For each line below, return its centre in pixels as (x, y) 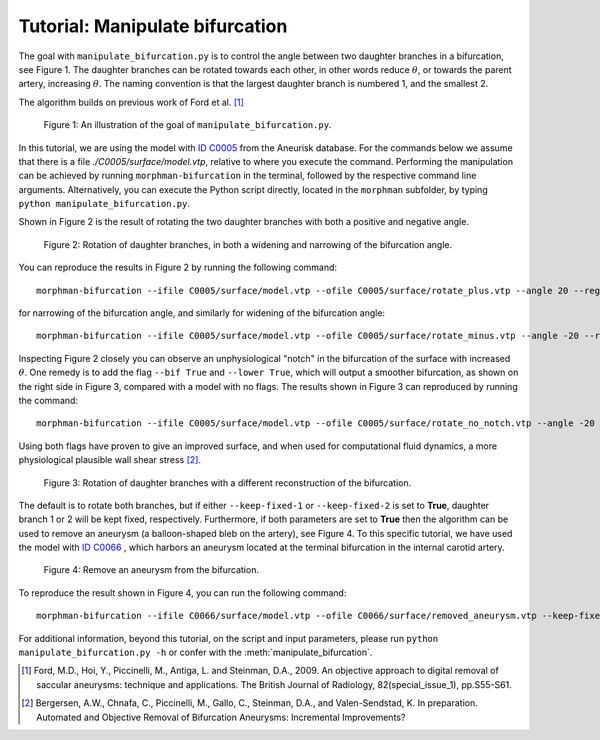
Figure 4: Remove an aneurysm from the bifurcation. (151, 570)
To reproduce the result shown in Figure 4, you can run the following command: (182, 592)
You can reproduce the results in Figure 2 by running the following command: (178, 267)
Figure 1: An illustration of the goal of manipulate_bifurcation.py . (187, 125)
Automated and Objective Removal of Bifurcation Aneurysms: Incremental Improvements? (221, 717)
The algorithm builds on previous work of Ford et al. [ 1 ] (131, 102)
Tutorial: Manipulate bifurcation (153, 26)
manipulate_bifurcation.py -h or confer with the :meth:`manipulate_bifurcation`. (195, 652)
